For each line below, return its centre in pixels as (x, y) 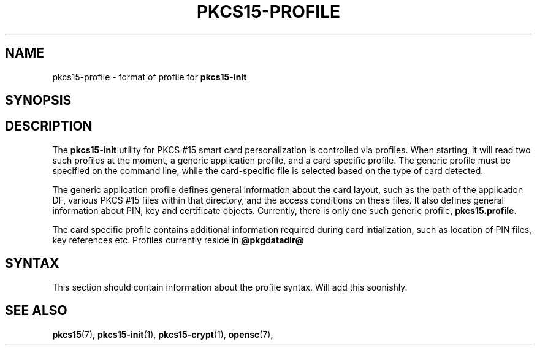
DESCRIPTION (49, 126)
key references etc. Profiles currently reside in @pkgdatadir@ (178, 240)
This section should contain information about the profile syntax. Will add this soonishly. (230, 287)
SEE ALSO (36, 311)
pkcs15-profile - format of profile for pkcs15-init (150, 77)
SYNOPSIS (38, 101)
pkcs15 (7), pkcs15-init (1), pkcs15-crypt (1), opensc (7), (163, 334)
